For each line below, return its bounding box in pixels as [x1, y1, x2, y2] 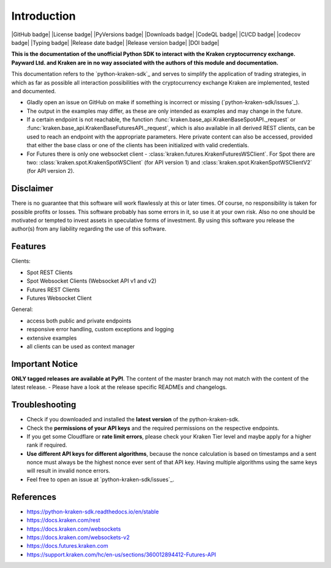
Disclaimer [11, 183, 53, 194]
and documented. [11, 87, 56, 94]
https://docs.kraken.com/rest [26, 516, 101, 524]
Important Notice [11, 359, 78, 369]
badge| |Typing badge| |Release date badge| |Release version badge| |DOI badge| [11, 39, 219, 46]
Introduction [11, 9, 76, 23]
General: [11, 305, 33, 313]
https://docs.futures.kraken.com [26, 542, 108, 550]
